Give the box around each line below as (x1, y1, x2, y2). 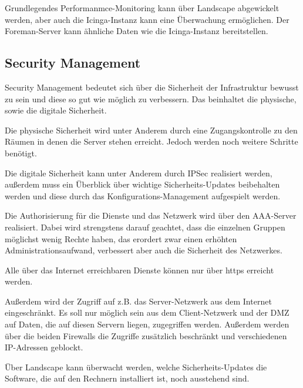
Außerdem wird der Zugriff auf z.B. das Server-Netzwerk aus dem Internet (5, 295, 272, 307)
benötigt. (5, 146, 37, 159)
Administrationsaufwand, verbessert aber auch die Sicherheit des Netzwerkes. (5, 244, 282, 256)
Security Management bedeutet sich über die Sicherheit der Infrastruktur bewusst (5, 81, 299, 93)
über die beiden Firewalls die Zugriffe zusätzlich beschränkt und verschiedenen (5, 329, 287, 342)
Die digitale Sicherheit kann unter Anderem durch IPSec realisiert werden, (5, 166, 272, 179)
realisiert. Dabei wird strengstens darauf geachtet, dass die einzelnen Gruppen (5, 220, 285, 233)
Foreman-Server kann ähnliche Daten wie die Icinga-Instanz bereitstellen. (5, 25, 268, 37)
